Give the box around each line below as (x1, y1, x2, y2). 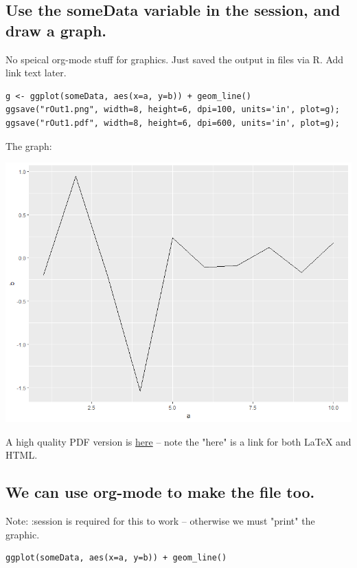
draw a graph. (5, 19, 107, 41)
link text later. (5, 65, 67, 80)
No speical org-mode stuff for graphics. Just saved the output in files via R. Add (5, 52, 344, 66)
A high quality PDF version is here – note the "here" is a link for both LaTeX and (5, 434, 352, 448)
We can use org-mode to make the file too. (5, 481, 315, 503)
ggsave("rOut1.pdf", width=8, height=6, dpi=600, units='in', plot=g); (5, 118, 340, 128)
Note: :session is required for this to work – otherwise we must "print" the (5, 514, 315, 528)
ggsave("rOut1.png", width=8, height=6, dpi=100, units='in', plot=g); (5, 105, 340, 115)
